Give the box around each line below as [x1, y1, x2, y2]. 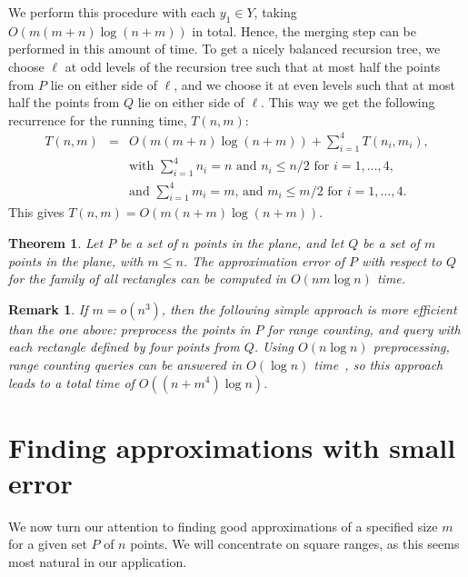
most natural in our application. [8, 552, 187, 571]
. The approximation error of [183, 251, 345, 270]
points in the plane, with [8, 251, 144, 270]
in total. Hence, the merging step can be [192, 21, 417, 40]
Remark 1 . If [8, 299, 88, 318]
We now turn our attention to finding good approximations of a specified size [8, 516, 438, 535]
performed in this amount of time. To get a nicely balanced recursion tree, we [8, 39, 441, 58]
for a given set [8, 534, 87, 553]
